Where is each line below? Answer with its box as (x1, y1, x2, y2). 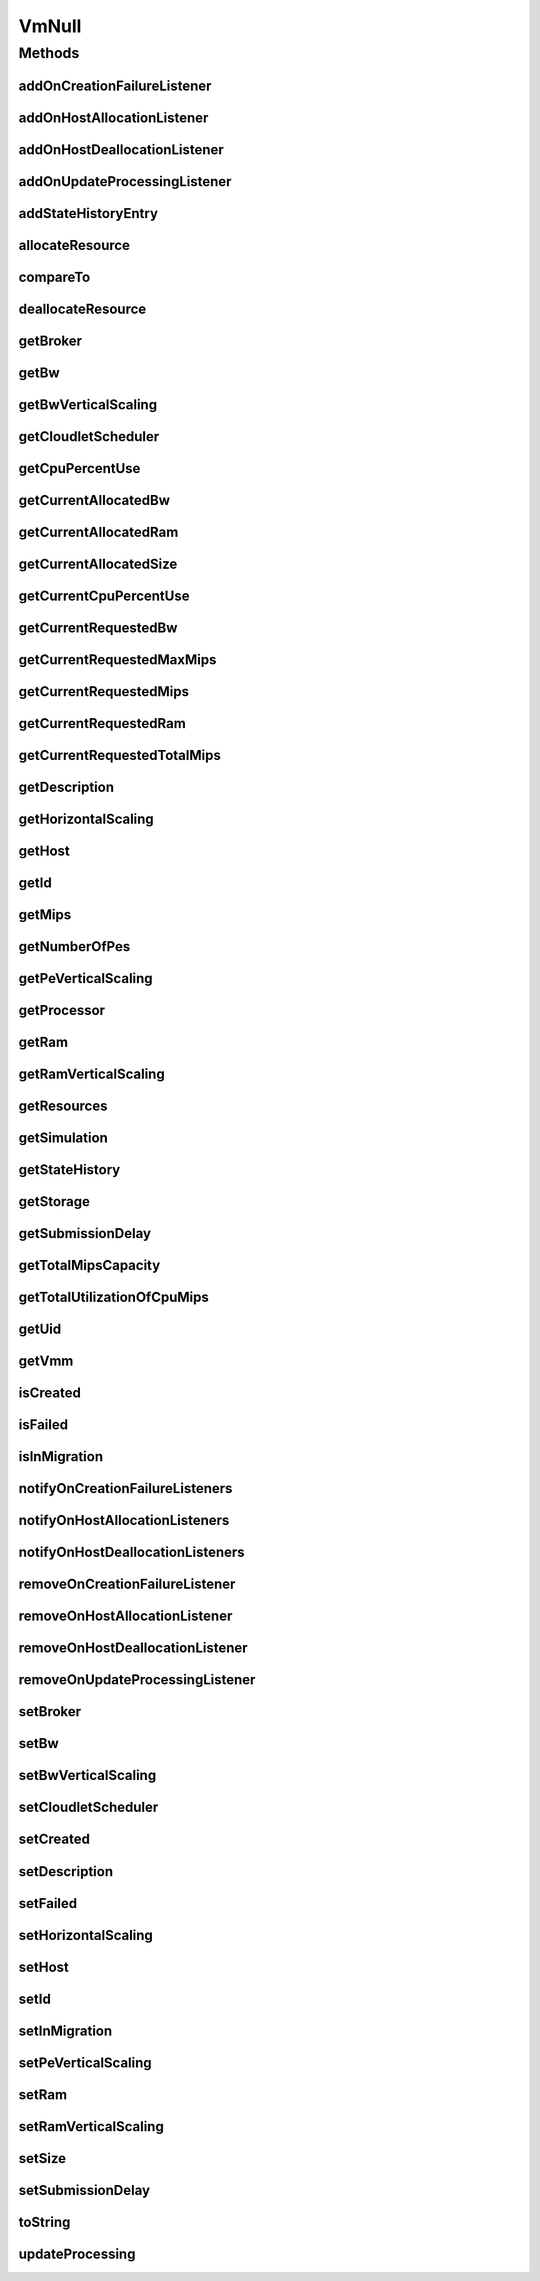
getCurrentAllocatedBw (18, 491, 170, 509)
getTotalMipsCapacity (18, 1257, 161, 1274)
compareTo (18, 268, 91, 285)
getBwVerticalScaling (18, 396, 158, 413)
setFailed (18, 1895, 78, 1912)
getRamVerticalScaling (18, 1066, 165, 1083)
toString (18, 2213, 71, 2230)
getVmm (18, 1353, 74, 1370)
